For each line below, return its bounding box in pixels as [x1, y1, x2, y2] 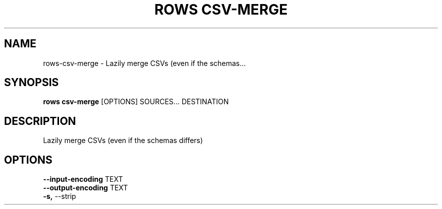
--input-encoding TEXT [43, 175, 123, 184]
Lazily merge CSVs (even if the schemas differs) [43, 136, 203, 145]
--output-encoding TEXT [43, 183, 128, 192]
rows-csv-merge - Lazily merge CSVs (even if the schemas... [43, 58, 246, 67]
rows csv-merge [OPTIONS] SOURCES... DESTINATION [43, 97, 229, 106]
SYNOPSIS [4, 76, 59, 89]
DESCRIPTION [4, 114, 76, 127]
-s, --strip [43, 192, 76, 201]
